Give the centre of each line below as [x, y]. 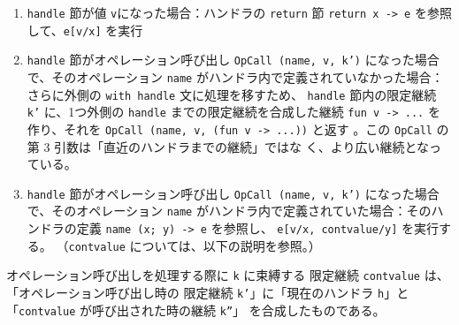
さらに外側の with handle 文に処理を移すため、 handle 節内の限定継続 [232, 94]
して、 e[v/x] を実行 [85, 30]
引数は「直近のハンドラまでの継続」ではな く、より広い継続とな [242, 146]
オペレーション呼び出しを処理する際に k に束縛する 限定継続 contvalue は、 [228, 275]
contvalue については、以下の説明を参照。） [195, 245]
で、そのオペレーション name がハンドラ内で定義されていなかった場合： [235, 76]
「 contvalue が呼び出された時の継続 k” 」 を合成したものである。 [196, 310]
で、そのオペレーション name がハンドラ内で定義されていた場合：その [229, 211]
